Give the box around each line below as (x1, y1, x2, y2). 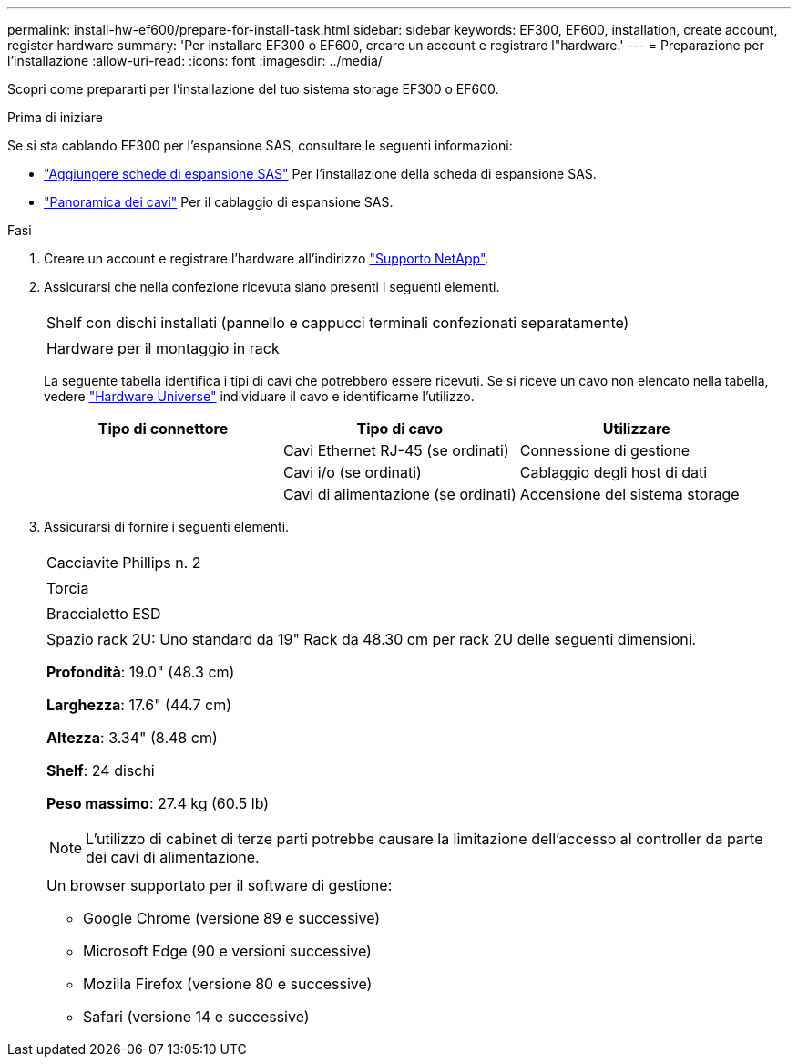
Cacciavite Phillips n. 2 (46, 553, 201, 572)
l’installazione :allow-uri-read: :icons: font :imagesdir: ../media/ (7, 53, 383, 68)
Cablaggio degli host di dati (519, 463, 708, 481)
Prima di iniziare (7, 109, 103, 125)
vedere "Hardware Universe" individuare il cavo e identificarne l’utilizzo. (44, 388, 475, 404)
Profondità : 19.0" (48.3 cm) (46, 663, 235, 681)
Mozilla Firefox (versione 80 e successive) (83, 975, 373, 993)
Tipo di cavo (356, 419, 444, 438)
